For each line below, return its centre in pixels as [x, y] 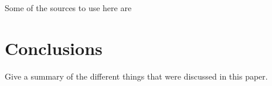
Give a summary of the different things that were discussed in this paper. [136, 76]
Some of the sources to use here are [68, 8]
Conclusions [54, 48]
